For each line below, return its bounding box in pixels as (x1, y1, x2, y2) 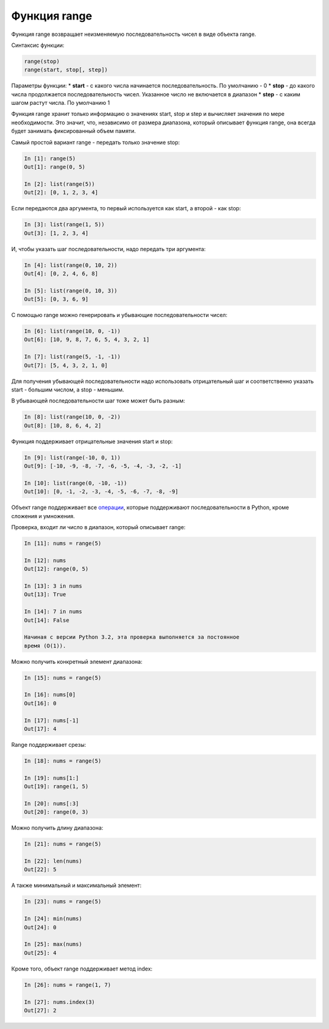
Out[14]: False (24, 616, 69, 624)
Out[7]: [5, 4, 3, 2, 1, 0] (24, 361, 108, 369)
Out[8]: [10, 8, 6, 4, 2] (24, 422, 102, 429)
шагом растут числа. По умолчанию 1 (11, 99, 110, 107)
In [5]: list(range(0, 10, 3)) (24, 287, 118, 294)
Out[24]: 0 (24, 924, 57, 931)
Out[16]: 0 (24, 700, 57, 707)
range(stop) (24, 58, 60, 65)
